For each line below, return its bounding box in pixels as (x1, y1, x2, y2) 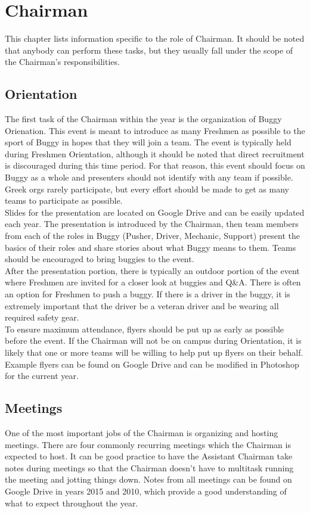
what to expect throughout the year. (5, 496, 138, 509)
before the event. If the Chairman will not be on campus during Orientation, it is (5, 334, 302, 347)
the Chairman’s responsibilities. (5, 55, 120, 68)
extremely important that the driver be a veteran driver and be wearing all (5, 299, 279, 312)
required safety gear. (5, 311, 79, 324)
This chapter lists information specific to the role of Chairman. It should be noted (5, 32, 305, 45)
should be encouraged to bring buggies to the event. (5, 253, 194, 265)
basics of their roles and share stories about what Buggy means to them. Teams (5, 241, 296, 253)
